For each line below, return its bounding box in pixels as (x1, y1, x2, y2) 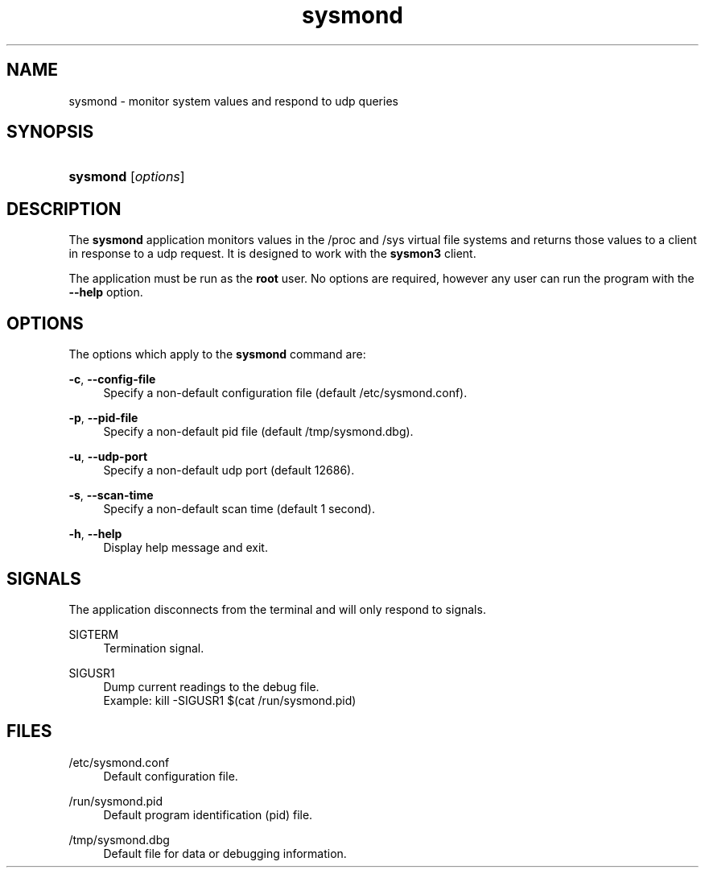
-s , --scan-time (68, 488, 154, 503)
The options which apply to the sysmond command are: (68, 347, 366, 362)
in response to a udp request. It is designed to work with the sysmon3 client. (68, 246, 476, 261)
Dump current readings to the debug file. (103, 679, 320, 694)
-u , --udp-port (68, 449, 148, 464)
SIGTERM (68, 627, 119, 641)
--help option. (68, 285, 143, 300)
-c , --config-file (68, 372, 156, 387)
